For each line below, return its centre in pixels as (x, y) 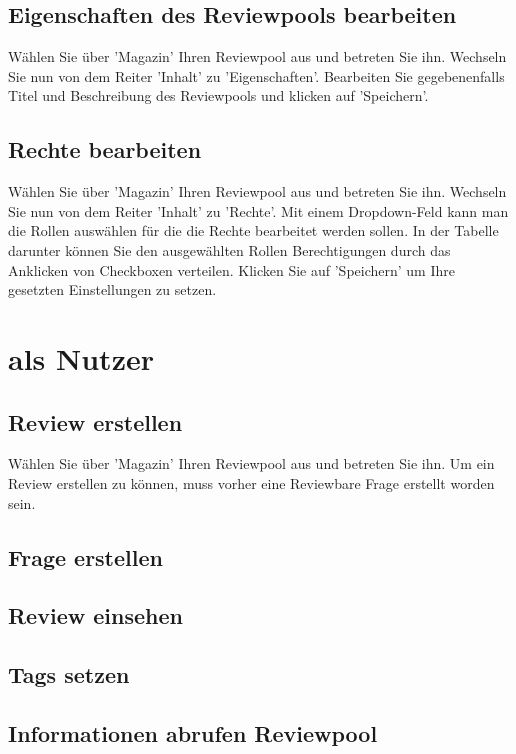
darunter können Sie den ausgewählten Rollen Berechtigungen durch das (229, 249)
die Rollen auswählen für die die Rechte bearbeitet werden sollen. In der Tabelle (253, 230)
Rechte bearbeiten (105, 149)
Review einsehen (95, 615)
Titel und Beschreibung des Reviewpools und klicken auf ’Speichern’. (218, 95)
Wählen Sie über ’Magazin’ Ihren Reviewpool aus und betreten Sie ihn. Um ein (251, 463)
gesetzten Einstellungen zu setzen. (112, 289)
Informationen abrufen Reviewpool (193, 732)
